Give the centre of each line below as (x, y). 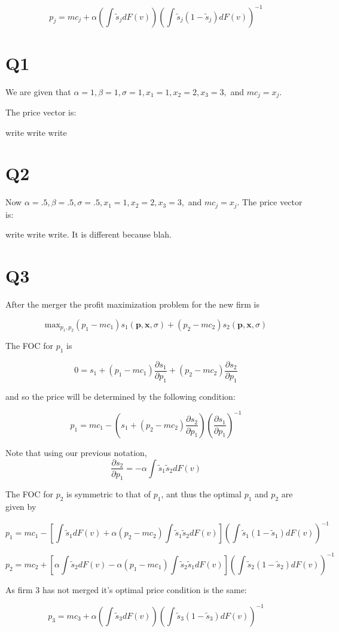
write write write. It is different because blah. (88, 234)
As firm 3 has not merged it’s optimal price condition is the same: (126, 589)
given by (21, 507)
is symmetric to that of (109, 494)
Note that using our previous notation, (76, 452)
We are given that (38, 91)
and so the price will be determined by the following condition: (120, 396)
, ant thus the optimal (201, 494)
